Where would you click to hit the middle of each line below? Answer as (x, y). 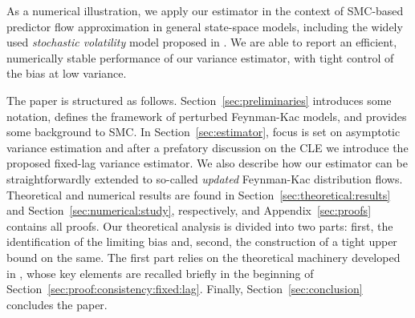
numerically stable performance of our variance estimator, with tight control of (200, 57)
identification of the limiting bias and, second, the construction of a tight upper (202, 242)
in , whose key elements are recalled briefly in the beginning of (160, 273)
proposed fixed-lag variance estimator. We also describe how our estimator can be (207, 163)
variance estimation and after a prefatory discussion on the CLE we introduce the (207, 147)
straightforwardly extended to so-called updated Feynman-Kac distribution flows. (205, 178)
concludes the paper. (57, 304)
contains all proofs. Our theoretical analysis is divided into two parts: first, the (200, 225)
